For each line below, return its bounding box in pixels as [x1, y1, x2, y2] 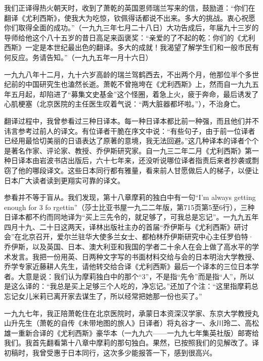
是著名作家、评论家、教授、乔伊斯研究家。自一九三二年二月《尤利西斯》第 [4, 145, 252, 156]
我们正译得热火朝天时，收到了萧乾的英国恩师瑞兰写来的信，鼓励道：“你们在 [4, 3, 255, 13]
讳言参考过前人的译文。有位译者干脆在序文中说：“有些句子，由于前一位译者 [4, 125, 255, 136]
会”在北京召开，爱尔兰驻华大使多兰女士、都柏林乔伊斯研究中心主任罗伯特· [4, 231, 254, 242]
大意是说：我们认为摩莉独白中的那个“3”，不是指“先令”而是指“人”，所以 [18, 271, 254, 281]
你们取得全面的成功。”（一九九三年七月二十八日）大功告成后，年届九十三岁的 [4, 22, 259, 33]
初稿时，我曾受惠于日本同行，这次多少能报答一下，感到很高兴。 [4, 347, 216, 357]
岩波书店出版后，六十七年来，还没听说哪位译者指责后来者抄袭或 [39, 155, 252, 166]
